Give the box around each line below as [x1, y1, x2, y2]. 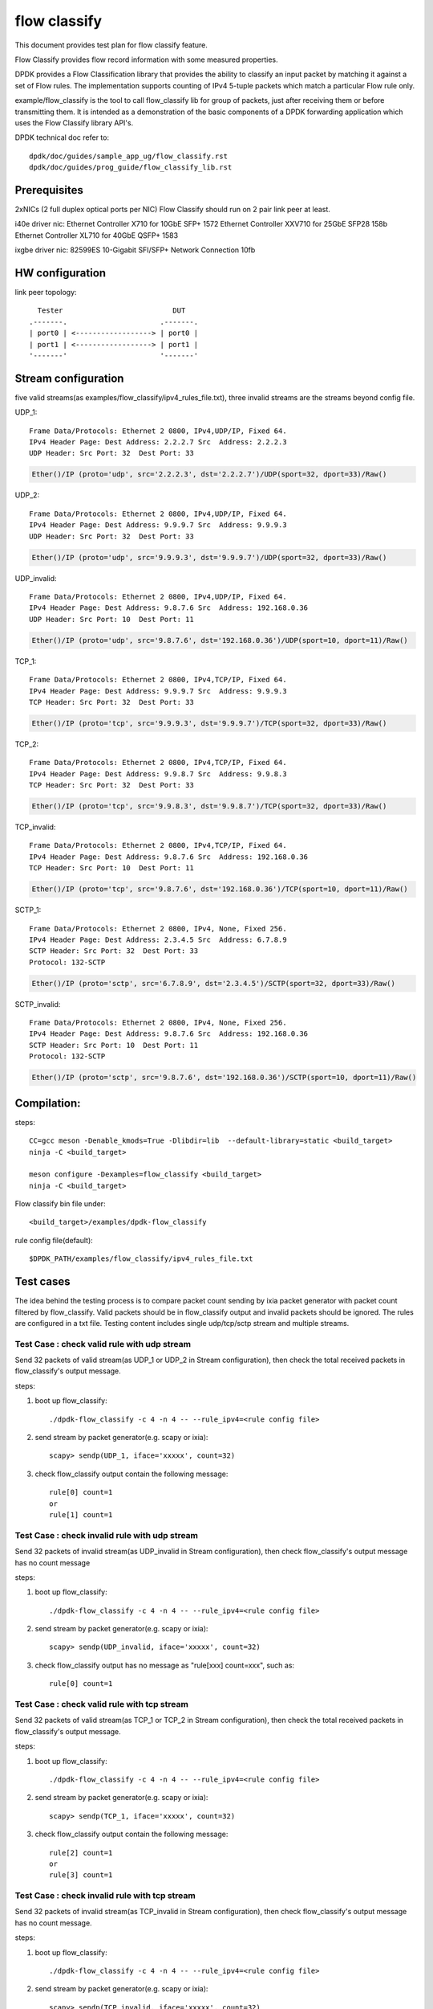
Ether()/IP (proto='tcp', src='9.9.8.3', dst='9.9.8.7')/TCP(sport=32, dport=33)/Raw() [31, 802, 387, 811]
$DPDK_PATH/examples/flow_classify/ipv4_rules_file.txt [29, 1254, 253, 1263]
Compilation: [14, 1096, 81, 1110]
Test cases [14, 1275, 71, 1289]
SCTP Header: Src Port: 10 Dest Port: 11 [29, 1041, 199, 1050]
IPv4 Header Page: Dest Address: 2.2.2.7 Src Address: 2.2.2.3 [29, 438, 288, 447]
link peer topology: [14, 288, 77, 297]
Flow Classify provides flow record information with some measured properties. [14, 55, 278, 64]
